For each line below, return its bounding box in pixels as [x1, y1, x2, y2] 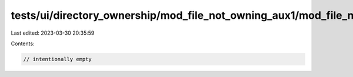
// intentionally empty [23, 56, 92, 62]
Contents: [11, 40, 35, 47]
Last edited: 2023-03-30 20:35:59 [11, 29, 95, 36]
